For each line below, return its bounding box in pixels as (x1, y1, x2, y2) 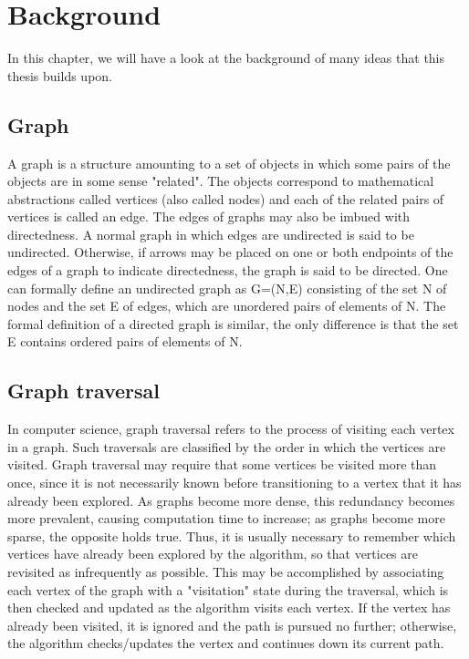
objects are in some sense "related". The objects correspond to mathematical (7, 171, 434, 190)
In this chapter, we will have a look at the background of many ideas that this (7, 48, 445, 67)
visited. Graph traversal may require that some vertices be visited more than (7, 455, 437, 474)
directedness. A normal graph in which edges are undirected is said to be (7, 224, 414, 243)
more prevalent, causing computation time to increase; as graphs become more (7, 509, 445, 528)
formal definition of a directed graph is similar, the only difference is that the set (7, 314, 459, 333)
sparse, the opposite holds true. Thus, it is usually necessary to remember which (7, 526, 456, 545)
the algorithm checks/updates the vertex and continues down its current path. (7, 633, 444, 653)
